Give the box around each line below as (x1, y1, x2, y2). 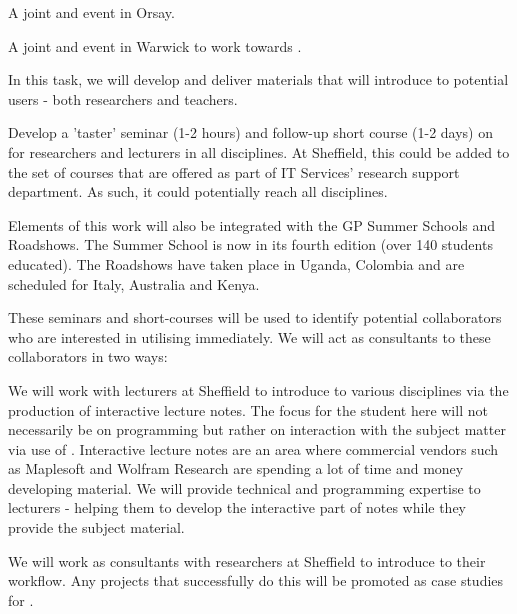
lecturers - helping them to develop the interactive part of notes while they (8, 497, 467, 518)
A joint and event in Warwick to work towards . (8, 35, 302, 56)
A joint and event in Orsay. (8, 2, 175, 22)
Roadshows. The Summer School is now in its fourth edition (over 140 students (8, 234, 493, 255)
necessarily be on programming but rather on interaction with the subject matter (8, 419, 506, 440)
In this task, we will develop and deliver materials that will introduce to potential (8, 69, 509, 90)
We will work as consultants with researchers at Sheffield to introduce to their (8, 550, 486, 571)
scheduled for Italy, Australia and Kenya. (8, 273, 260, 294)
